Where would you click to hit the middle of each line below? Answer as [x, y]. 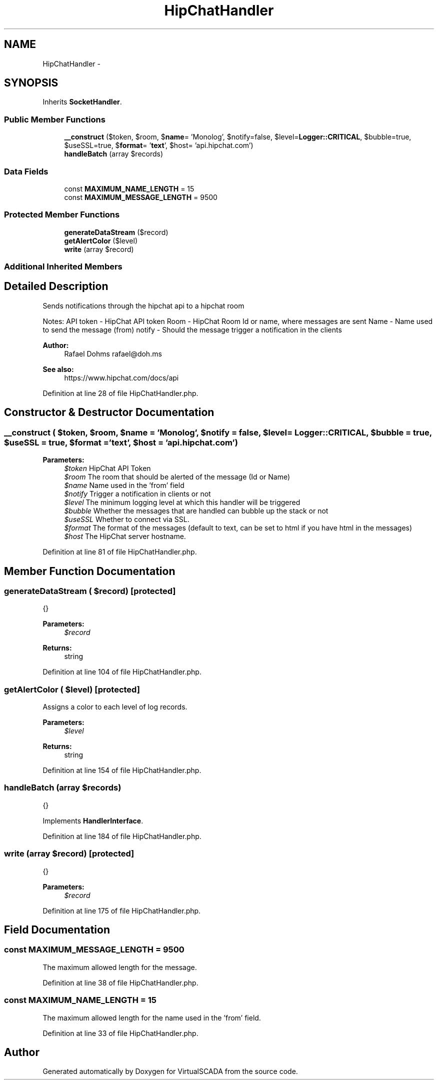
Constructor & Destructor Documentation [109, 412]
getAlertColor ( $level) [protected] [72, 689]
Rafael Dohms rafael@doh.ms [113, 353]
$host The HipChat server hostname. [125, 536]
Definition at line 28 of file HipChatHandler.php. [120, 393]
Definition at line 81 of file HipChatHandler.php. [120, 552]
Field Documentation [57, 930]
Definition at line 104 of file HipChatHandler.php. [122, 672]
